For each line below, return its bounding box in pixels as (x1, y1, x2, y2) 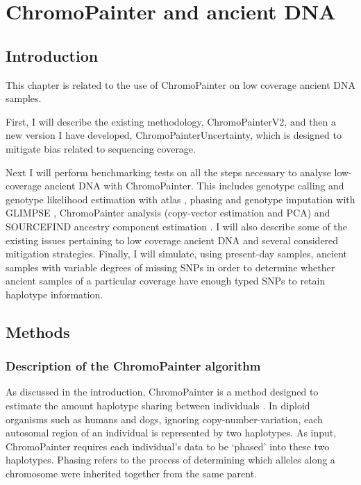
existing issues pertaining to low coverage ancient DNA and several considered (6, 232, 339, 247)
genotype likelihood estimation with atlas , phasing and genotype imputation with (6, 192, 355, 206)
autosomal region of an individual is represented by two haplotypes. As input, (6, 425, 337, 440)
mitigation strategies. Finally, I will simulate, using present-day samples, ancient (6, 246, 347, 261)
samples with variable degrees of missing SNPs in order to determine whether (6, 259, 335, 274)
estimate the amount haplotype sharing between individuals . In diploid (6, 398, 310, 413)
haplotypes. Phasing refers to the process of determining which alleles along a (6, 452, 335, 467)
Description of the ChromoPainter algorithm (6, 357, 261, 375)
